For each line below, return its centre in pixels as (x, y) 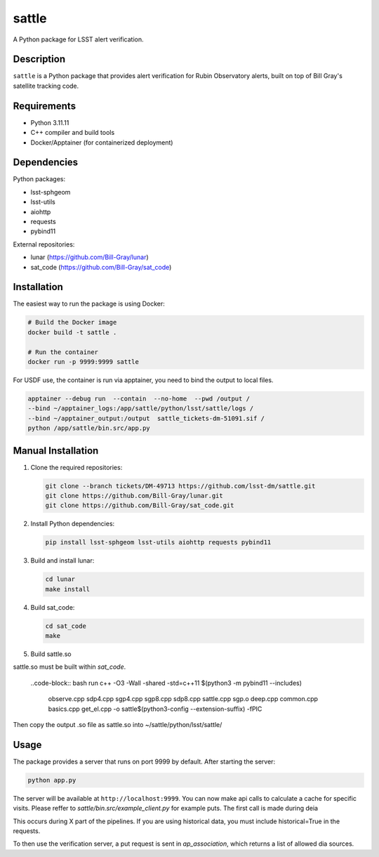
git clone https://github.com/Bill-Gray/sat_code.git (140, 505)
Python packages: (39, 179)
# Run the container (63, 352)
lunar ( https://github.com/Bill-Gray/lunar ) (89, 257)
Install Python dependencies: (73, 524)
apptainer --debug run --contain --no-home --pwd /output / (139, 398)
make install (68, 589)
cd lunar (60, 579)
